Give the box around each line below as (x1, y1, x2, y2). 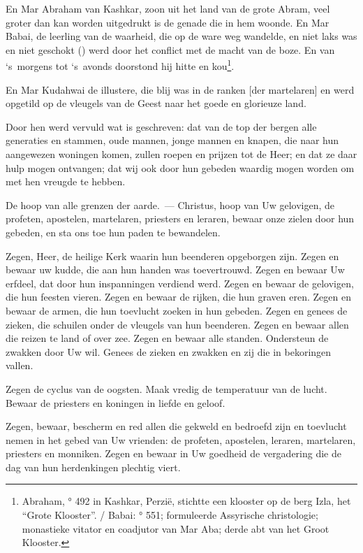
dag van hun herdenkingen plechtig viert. (6, 459, 181, 474)
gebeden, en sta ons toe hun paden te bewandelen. (6, 224, 221, 239)
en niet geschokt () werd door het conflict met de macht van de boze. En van (6, 42, 335, 57)
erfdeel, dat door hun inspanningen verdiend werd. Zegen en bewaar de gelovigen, (6, 275, 354, 290)
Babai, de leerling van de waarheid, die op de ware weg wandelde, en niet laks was (6, 29, 357, 43)
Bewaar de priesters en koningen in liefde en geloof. (6, 395, 225, 410)
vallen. (6, 358, 34, 373)
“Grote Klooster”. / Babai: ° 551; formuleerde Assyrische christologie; (22, 508, 318, 522)
